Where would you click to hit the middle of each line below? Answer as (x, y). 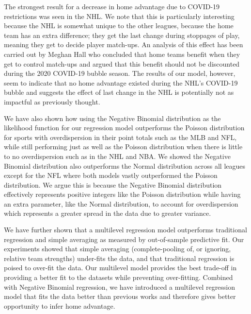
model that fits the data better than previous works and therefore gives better (120, 296)
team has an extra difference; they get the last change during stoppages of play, (122, 35)
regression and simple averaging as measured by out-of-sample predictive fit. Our (124, 239)
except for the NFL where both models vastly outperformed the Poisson (111, 175)
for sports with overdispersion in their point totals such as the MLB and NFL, (120, 137)
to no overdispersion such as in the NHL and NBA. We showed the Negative (117, 156)
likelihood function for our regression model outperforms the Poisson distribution (124, 128)
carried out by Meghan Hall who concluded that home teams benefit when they (122, 54)
